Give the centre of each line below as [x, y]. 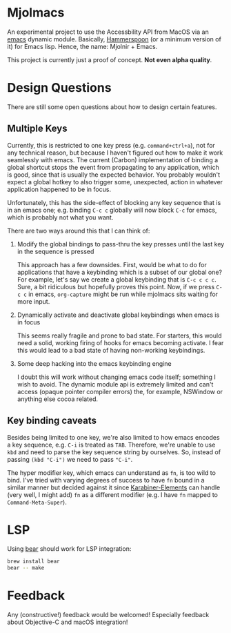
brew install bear [33, 562]
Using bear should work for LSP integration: [69, 549]
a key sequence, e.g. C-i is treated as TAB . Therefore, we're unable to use [111, 445]
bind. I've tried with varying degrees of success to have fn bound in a [106, 480]
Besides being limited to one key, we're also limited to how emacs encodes [113, 437]
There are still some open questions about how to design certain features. [112, 107]
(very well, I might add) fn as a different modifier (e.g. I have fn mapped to [113, 494]
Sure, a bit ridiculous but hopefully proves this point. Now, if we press [116, 286]
